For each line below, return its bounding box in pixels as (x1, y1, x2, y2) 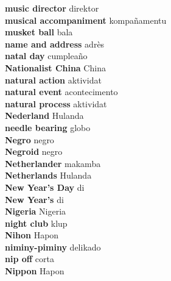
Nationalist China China (5, 61, 106, 74)
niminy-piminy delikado (5, 240, 101, 253)
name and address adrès (5, 37, 105, 50)
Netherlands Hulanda (5, 169, 92, 182)
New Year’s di (5, 193, 64, 205)
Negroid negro (5, 145, 63, 158)
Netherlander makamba (5, 157, 101, 169)
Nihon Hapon (5, 229, 59, 241)
